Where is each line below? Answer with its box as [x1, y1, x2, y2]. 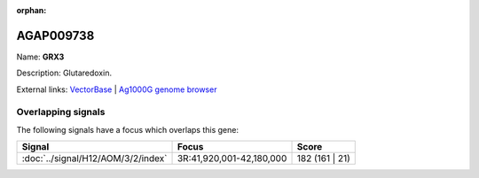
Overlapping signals [16, 106, 106, 119]
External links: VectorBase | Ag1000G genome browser [16, 84, 217, 95]
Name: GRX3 [16, 51, 65, 62]
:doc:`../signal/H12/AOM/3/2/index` [21, 152, 168, 165]
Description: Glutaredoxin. [16, 67, 113, 79]
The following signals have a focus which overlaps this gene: [16, 124, 239, 135]
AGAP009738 [16, 27, 95, 43]
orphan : [16, 5, 47, 15]
